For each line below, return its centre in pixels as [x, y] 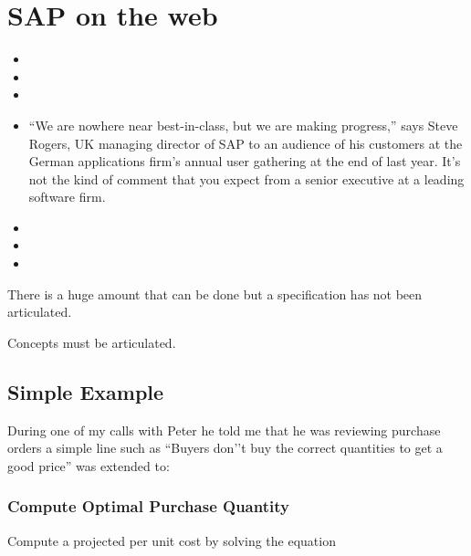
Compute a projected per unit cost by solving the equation [172, 540]
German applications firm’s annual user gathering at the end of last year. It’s [245, 161]
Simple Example [86, 391]
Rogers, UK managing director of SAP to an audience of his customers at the [246, 143]
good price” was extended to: [89, 465]
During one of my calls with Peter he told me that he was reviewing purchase [224, 430]
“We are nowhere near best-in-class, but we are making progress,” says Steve [243, 125]
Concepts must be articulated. [92, 342]
